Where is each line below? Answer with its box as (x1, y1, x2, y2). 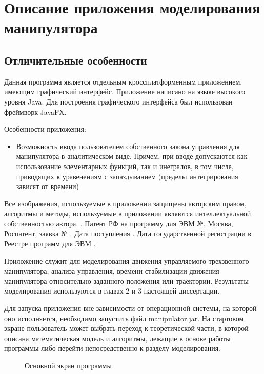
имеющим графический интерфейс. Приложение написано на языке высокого (4, 86, 246, 97)
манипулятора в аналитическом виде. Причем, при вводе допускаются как (16, 151, 248, 161)
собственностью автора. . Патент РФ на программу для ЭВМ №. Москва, (4, 218, 233, 228)
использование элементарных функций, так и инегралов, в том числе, (16, 160, 234, 171)
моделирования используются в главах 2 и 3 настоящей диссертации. (4, 285, 220, 296)
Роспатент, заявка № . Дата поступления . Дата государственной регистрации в (4, 228, 251, 239)
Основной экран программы (25, 360, 112, 371)
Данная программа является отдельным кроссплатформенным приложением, (4, 76, 242, 87)
